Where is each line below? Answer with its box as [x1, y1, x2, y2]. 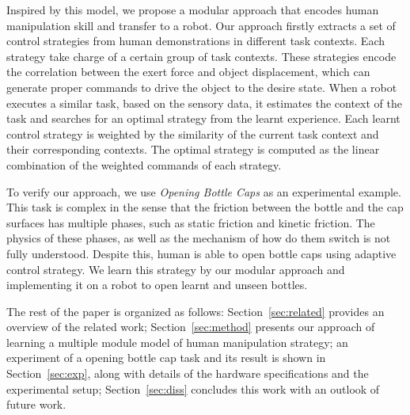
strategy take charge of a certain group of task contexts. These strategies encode [6, 48, 397, 64]
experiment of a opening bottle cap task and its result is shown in [6, 349, 326, 366]
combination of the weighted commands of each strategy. [6, 156, 282, 173]
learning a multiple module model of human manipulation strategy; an [6, 333, 348, 350]
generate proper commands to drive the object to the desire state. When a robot [6, 78, 397, 95]
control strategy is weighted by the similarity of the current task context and [6, 125, 379, 142]
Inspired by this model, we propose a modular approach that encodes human [6, 2, 379, 17]
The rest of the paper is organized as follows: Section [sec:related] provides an [6, 303, 385, 319]
